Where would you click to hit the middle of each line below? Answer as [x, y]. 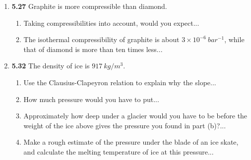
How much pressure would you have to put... [91, 99]
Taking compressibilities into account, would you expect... [111, 23]
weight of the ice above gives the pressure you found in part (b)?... [125, 125]
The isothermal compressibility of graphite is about [101, 39]
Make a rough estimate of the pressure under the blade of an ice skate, [131, 142]
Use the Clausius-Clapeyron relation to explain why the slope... [120, 82]
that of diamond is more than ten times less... [93, 49]
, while [234, 39]
